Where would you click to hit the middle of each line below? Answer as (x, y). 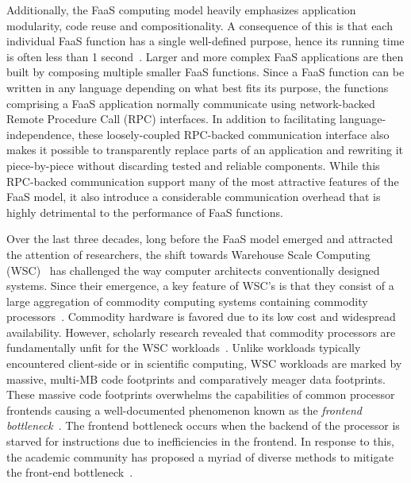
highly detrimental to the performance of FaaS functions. (145, 212)
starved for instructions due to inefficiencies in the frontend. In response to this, (200, 441)
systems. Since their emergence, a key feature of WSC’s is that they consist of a (200, 286)
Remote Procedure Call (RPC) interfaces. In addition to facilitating (171, 119)
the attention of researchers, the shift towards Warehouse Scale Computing (188, 254)
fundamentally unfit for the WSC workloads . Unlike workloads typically (184, 348)
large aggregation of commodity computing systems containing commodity (187, 301)
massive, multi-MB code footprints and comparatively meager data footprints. (196, 379)
